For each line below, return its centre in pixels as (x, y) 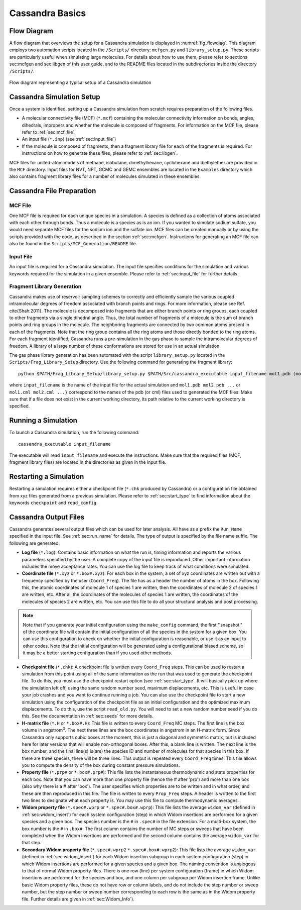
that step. (32, 843)
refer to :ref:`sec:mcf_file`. (49, 132)
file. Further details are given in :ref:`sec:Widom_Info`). (78, 899)
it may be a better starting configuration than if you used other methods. (98, 653)
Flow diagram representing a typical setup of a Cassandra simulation (80, 82)
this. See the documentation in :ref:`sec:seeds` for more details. (88, 716)
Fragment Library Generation (45, 286)
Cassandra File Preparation (53, 191)
